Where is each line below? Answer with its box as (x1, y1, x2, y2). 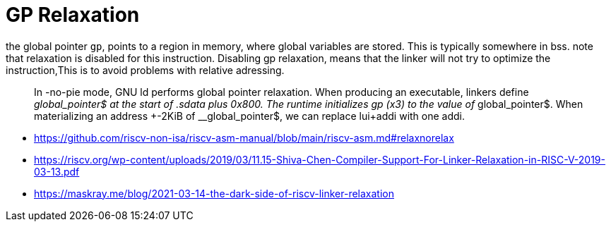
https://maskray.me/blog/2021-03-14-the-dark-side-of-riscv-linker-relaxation (34, 187, 394, 200)
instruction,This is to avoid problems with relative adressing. (6, 63, 285, 76)
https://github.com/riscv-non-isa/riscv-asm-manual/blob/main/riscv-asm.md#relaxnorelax (34, 131, 454, 144)
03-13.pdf (34, 165, 80, 178)
